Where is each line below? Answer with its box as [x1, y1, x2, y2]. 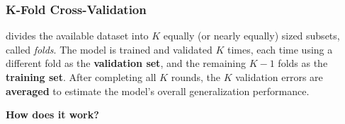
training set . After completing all [6, 70, 157, 84]
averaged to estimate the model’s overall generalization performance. [6, 83, 310, 98]
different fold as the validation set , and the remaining [6, 56, 247, 70]
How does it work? [6, 107, 99, 122]
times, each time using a [227, 42, 333, 56]
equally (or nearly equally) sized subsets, [163, 28, 340, 43]
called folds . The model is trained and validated [6, 42, 213, 56]
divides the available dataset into [6, 28, 149, 43]
